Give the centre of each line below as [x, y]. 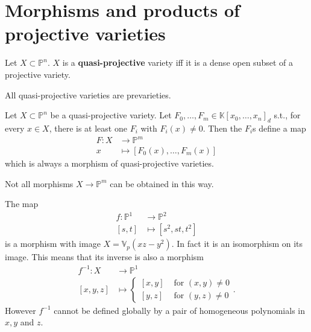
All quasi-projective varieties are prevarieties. [88, 94]
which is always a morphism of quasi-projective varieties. [109, 163]
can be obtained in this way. [162, 183]
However [20, 310]
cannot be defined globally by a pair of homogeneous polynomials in [179, 310]
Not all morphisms [39, 183]
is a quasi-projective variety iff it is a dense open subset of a [177, 62]
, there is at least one [88, 128]
